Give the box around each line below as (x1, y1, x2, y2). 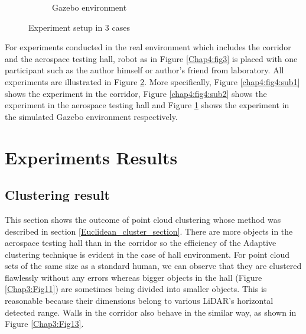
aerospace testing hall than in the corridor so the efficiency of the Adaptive (5, 236, 276, 249)
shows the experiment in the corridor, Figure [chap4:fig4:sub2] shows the (5, 87, 267, 99)
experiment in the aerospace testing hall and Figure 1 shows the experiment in (5, 99, 289, 111)
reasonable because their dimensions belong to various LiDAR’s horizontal (5, 294, 274, 307)
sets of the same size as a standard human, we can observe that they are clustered (5, 260, 302, 272)
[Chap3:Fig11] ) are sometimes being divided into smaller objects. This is (5, 283, 267, 295)
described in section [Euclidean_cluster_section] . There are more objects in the (5, 225, 293, 237)
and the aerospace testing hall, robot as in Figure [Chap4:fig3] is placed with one (5, 52, 298, 64)
